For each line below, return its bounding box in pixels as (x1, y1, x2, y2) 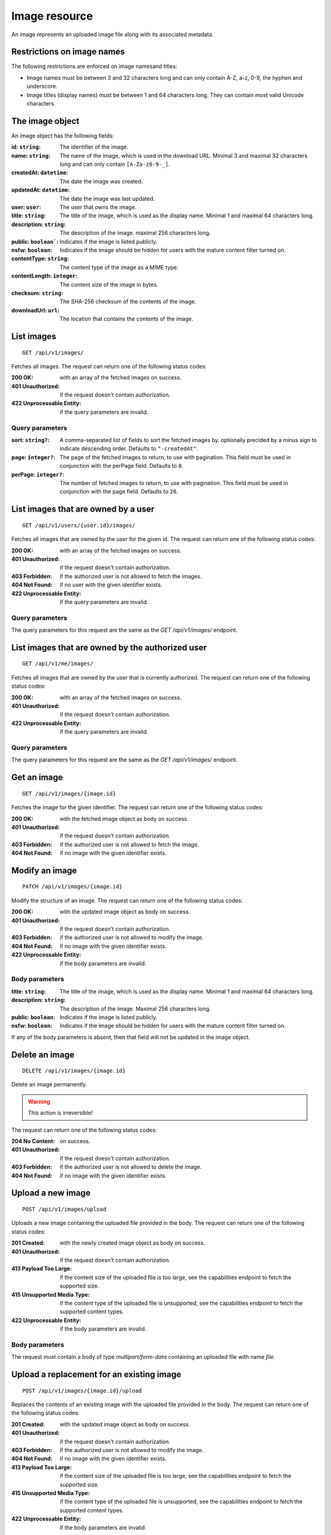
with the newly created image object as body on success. (59, 1239, 205, 1246)
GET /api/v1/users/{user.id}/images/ (22, 522, 136, 529)
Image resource (11, 9, 93, 23)
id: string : (11, 143, 41, 150)
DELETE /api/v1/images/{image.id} (22, 1067, 126, 1074)
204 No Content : (11, 1138, 55, 1145)
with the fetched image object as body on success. (59, 815, 189, 822)
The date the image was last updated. (59, 195, 155, 202)
